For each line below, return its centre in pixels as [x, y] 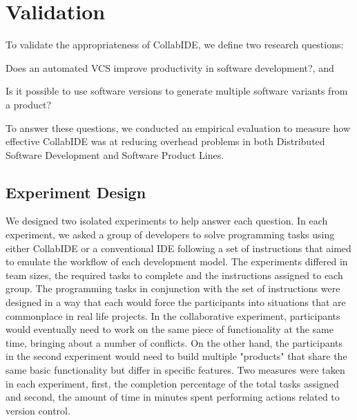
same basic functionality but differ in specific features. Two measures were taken [175, 370]
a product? [29, 104]
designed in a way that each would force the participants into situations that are [176, 302]
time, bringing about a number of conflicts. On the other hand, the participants [174, 342]
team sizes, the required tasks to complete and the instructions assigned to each [174, 275]
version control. [38, 410]
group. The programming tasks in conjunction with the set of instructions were [173, 288]
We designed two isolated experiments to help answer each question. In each [167, 221]
